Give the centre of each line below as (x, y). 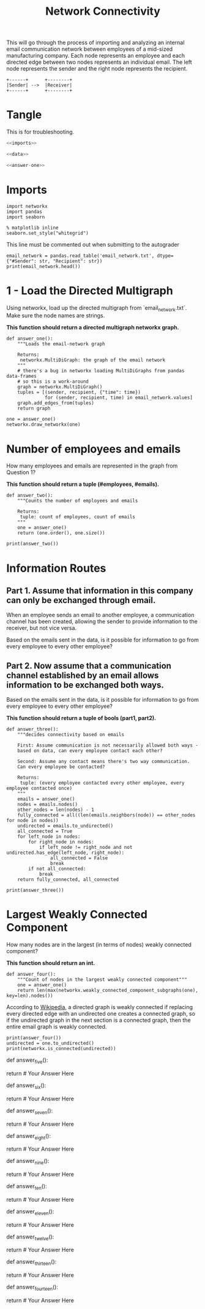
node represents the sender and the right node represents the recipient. (97, 69)
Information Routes (56, 568)
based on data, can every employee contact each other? (90, 751)
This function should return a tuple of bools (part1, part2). (81, 718)
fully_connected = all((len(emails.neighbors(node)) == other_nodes (106, 815)
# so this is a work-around (53, 382)
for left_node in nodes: (49, 837)
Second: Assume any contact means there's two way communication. (104, 762)
